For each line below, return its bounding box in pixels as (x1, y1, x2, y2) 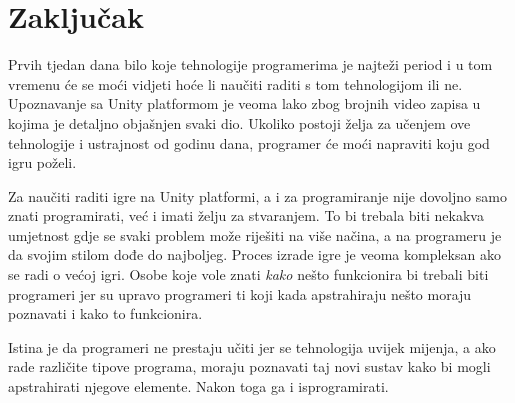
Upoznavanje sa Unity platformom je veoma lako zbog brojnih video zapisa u (8, 93, 481, 114)
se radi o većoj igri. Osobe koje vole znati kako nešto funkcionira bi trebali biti (8, 264, 489, 285)
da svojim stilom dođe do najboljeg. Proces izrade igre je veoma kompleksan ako (8, 244, 501, 265)
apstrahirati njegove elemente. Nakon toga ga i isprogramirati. (8, 376, 389, 397)
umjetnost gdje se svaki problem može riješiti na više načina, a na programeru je (8, 224, 502, 245)
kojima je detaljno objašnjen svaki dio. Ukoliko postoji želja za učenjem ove (8, 112, 471, 133)
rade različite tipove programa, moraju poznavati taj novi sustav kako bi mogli (8, 356, 491, 377)
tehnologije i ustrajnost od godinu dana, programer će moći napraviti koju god (8, 132, 490, 153)
